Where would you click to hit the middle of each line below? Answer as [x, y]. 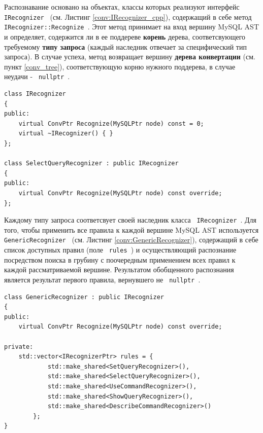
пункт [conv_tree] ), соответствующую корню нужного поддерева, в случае [120, 66]
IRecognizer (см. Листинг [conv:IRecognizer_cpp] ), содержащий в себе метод [128, 16]
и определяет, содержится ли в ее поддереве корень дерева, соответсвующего [125, 36]
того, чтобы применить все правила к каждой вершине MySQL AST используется [131, 229]
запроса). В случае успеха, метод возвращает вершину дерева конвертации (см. [130, 57]
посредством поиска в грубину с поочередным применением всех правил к [120, 259]
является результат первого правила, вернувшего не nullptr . [102, 279]
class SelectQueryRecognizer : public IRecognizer [91, 164]
